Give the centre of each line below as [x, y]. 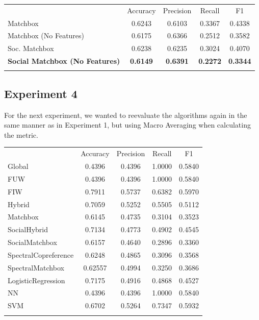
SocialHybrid [28, 229]
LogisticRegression [36, 280]
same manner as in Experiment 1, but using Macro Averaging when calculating [127, 125]
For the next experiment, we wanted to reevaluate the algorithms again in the [126, 115]
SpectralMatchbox [36, 267]
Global [18, 166]
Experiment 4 [41, 93]
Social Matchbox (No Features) [64, 61]
